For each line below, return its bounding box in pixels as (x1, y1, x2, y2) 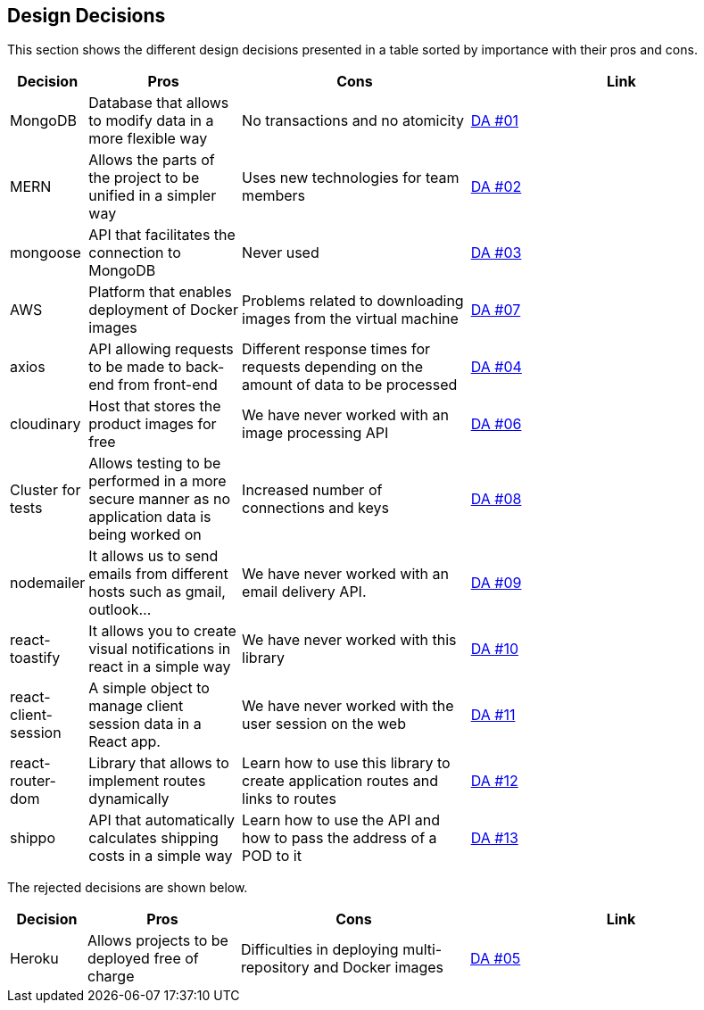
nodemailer (10, 574, 86, 592)
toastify (10, 649, 61, 667)
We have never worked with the (242, 697, 454, 716)
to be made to (88, 358, 182, 377)
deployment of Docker (88, 301, 238, 319)
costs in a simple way (88, 847, 233, 865)
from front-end (118, 376, 218, 394)
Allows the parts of (88, 151, 215, 170)
